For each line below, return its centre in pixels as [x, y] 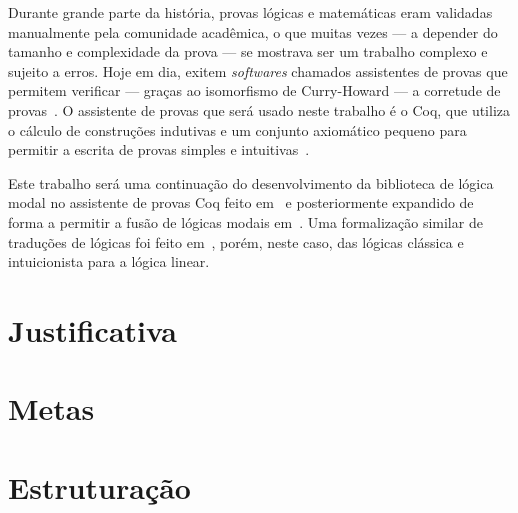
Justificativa [92, 329]
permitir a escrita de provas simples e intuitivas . [159, 149]
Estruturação [99, 486]
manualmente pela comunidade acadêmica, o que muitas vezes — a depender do [253, 31]
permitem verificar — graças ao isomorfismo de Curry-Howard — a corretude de [254, 90]
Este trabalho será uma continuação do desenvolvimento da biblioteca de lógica [251, 182]
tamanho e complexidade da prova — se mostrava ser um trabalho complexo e [248, 51]
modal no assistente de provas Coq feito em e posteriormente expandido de [241, 202]
